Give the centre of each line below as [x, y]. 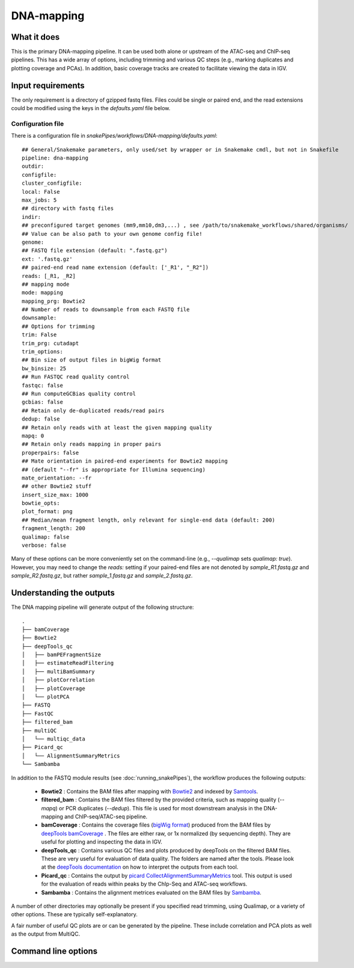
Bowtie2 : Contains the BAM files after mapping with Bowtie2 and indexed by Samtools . [150, 791]
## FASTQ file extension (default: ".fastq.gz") [95, 251]
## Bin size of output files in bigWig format [92, 360]
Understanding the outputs [63, 593]
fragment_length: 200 [53, 529]
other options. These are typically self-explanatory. [75, 914]
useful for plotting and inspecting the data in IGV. [102, 842]
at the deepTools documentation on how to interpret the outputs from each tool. [140, 867]
